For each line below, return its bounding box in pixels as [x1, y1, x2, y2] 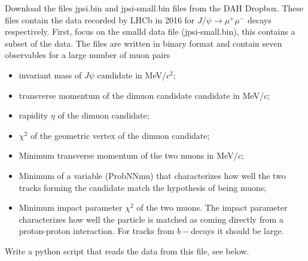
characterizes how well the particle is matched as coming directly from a [19, 213, 283, 225]
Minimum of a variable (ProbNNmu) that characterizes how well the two [19, 169, 286, 181]
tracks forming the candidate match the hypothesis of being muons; [19, 181, 267, 193]
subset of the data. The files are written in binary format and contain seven [5, 37, 282, 49]
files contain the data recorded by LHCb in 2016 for [5, 13, 195, 26]
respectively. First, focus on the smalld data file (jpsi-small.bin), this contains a [5, 25, 295, 38]
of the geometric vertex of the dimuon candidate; [30, 129, 210, 141]
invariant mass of [19, 68, 82, 81]
